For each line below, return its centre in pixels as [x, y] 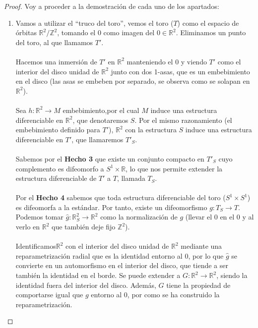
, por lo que [206, 255]
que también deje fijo [84, 227]
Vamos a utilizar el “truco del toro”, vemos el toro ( [95, 23]
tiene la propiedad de [198, 285]
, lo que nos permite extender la [174, 168]
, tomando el [76, 32]
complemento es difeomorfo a [60, 168]
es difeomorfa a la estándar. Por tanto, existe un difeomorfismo [111, 207]
